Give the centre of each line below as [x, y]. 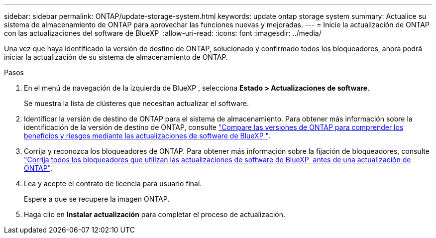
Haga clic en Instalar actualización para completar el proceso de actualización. [155, 214]
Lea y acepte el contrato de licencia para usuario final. [113, 183]
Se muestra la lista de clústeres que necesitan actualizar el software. [137, 103]
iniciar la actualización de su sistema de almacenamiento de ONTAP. [116, 57]
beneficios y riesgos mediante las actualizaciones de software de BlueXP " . [147, 136]
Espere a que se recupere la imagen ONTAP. [97, 199]
